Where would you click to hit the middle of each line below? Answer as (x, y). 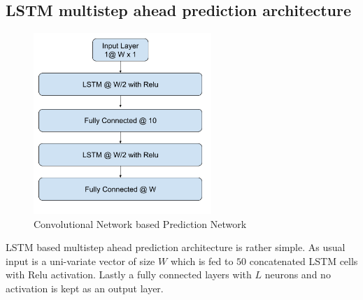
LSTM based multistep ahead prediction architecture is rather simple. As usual (176, 247)
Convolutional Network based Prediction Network (140, 223)
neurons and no (298, 274)
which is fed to (202, 260)
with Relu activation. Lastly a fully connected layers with (129, 274)
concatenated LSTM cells (304, 260)
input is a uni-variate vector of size (80, 260)
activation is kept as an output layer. (85, 288)
